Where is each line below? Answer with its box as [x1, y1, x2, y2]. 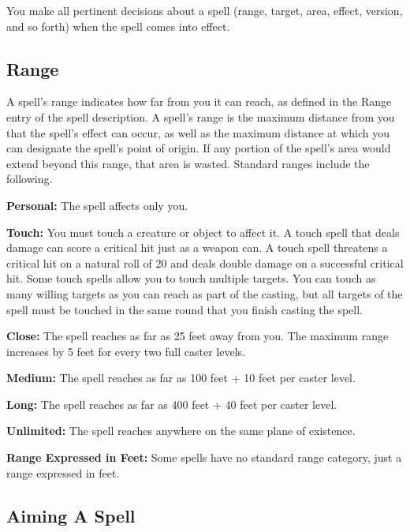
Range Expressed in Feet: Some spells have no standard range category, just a [6, 449, 402, 466]
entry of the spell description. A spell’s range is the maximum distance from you [6, 108, 395, 125]
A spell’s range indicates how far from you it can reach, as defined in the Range [6, 93, 392, 110]
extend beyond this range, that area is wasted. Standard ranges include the [6, 155, 370, 171]
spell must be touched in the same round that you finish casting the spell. [6, 301, 363, 317]
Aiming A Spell [6, 503, 136, 527]
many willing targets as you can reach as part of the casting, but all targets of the [6, 285, 403, 302]
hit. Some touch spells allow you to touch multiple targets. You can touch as [6, 270, 376, 287]
